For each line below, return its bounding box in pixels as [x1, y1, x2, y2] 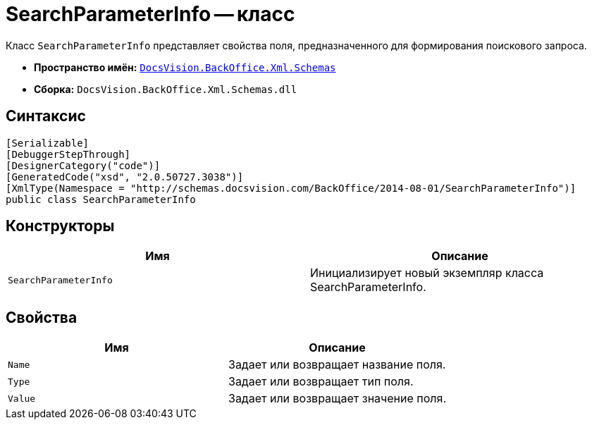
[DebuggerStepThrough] [6, 148, 131, 160]
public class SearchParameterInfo [6, 193, 196, 205]
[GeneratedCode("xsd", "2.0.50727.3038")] [6, 171, 244, 183]
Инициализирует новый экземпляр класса [310, 266, 544, 281]
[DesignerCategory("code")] [6, 159, 161, 171]
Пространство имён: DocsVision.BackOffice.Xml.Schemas [34, 61, 336, 73]
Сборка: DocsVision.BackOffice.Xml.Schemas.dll [34, 82, 297, 95]
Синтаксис [6, 107, 86, 125]
